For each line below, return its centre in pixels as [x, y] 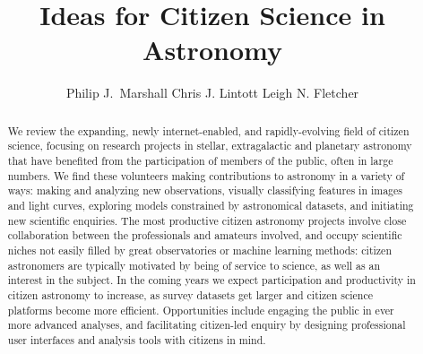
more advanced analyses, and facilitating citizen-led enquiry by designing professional [207, 325]
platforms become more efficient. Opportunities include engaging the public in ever [201, 310]
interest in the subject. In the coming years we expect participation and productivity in [211, 280]
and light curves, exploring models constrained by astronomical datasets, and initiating [211, 205]
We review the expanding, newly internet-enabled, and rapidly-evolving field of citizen [208, 130]
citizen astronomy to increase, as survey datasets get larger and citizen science [190, 294]
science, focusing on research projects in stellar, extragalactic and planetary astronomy [210, 146]
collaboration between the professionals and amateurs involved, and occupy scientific [205, 235]
